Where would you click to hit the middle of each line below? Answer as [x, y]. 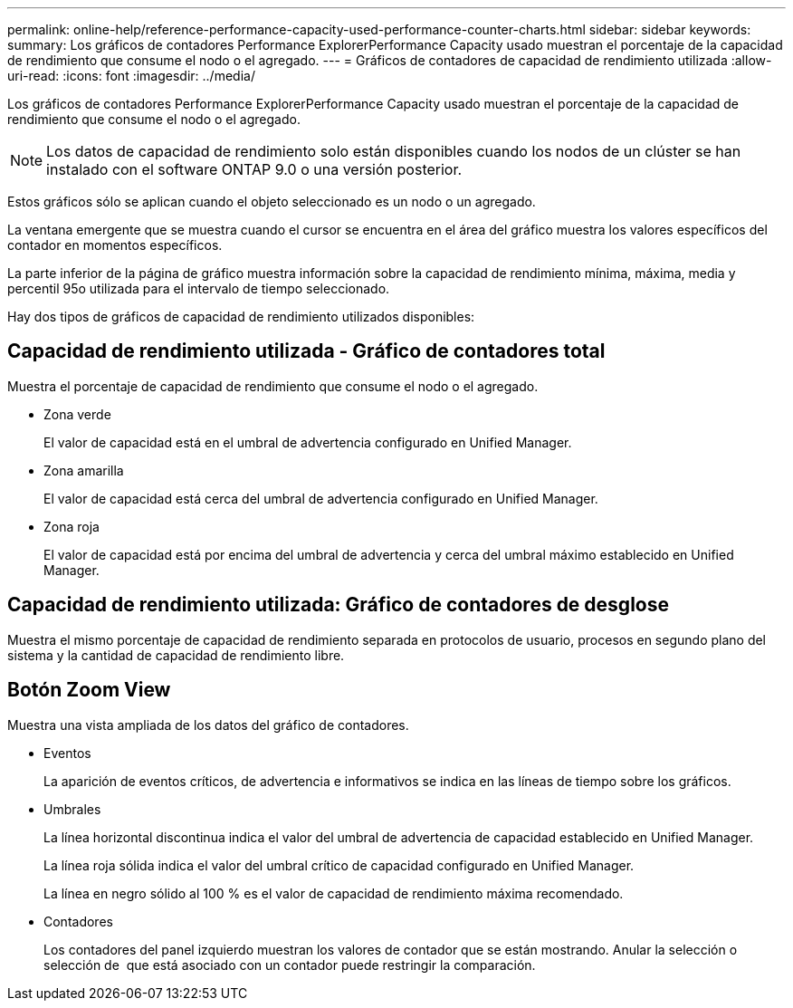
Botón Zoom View [89, 690]
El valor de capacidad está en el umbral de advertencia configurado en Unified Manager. [308, 442]
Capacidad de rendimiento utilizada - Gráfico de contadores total [306, 351]
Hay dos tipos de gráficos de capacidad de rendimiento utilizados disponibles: [241, 317]
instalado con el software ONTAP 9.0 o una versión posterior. [254, 169]
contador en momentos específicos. [115, 245]
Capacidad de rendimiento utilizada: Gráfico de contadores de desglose [338, 605]
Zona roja [72, 526]
